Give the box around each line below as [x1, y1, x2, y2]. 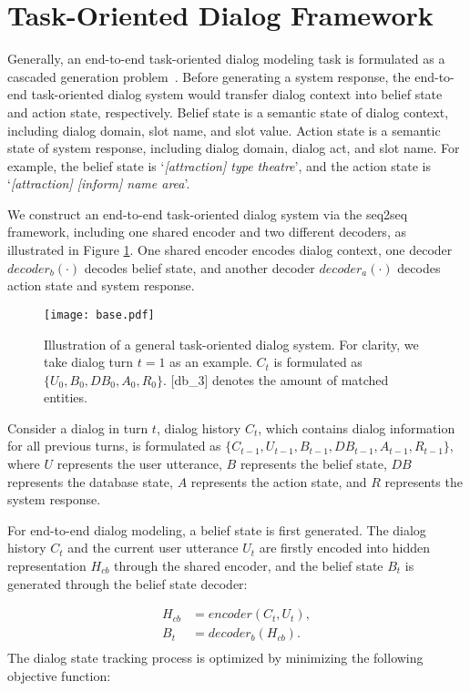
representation [7, 556, 87, 575]
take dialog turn [44, 352, 134, 371]
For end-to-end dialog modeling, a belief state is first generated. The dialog [7, 520, 426, 539]
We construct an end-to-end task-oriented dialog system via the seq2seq [7, 204, 408, 223]
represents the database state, [7, 472, 173, 491]
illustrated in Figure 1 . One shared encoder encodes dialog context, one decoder [7, 240, 453, 259]
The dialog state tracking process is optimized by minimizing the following [7, 648, 424, 667]
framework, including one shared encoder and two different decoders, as [7, 222, 406, 241]
